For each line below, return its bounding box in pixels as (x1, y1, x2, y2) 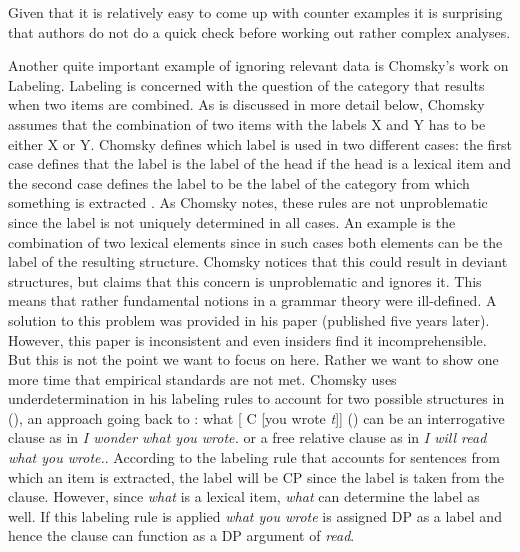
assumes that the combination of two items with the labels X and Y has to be (8, 113, 486, 134)
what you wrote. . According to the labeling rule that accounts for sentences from (8, 447, 500, 468)
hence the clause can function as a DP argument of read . (8, 525, 355, 546)
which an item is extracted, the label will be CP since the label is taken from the (8, 466, 504, 487)
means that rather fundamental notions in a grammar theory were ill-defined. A (8, 290, 497, 311)
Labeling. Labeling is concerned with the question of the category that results (8, 74, 485, 95)
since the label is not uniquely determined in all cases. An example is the (8, 211, 456, 232)
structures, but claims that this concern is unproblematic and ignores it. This (8, 270, 482, 291)
